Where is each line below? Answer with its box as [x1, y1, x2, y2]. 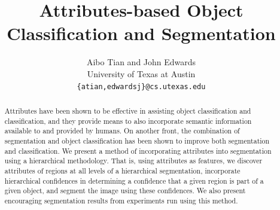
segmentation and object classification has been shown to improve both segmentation [4, 135, 270, 145]
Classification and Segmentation [7, 21, 276, 45]
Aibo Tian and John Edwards [86, 56, 196, 68]
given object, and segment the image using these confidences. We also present [4, 185, 246, 196]
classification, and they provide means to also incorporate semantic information [4, 115, 252, 126]
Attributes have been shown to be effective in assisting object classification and [4, 105, 251, 115]
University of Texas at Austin [87, 67, 196, 80]
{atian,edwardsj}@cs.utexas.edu [77, 82, 206, 91]
